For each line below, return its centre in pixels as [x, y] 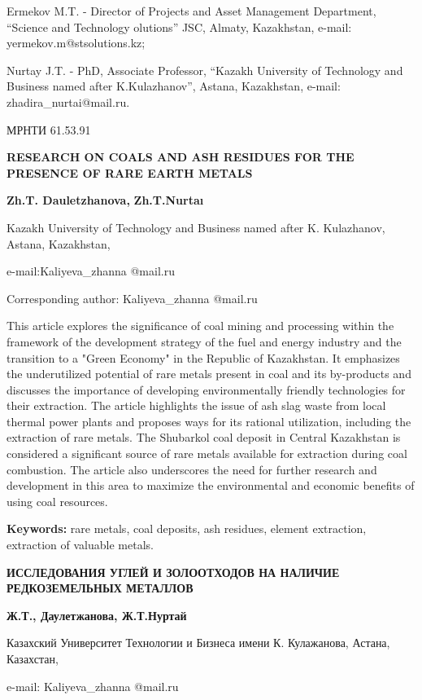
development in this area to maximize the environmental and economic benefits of [211, 485]
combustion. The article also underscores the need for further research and [192, 469]
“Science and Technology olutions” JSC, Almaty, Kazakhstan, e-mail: [179, 26]
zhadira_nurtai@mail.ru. [68, 101]
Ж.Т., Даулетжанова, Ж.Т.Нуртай [97, 615]
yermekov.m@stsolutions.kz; [76, 43]
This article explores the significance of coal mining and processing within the [200, 326]
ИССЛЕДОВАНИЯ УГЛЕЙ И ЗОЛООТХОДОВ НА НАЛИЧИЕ [173, 572]
